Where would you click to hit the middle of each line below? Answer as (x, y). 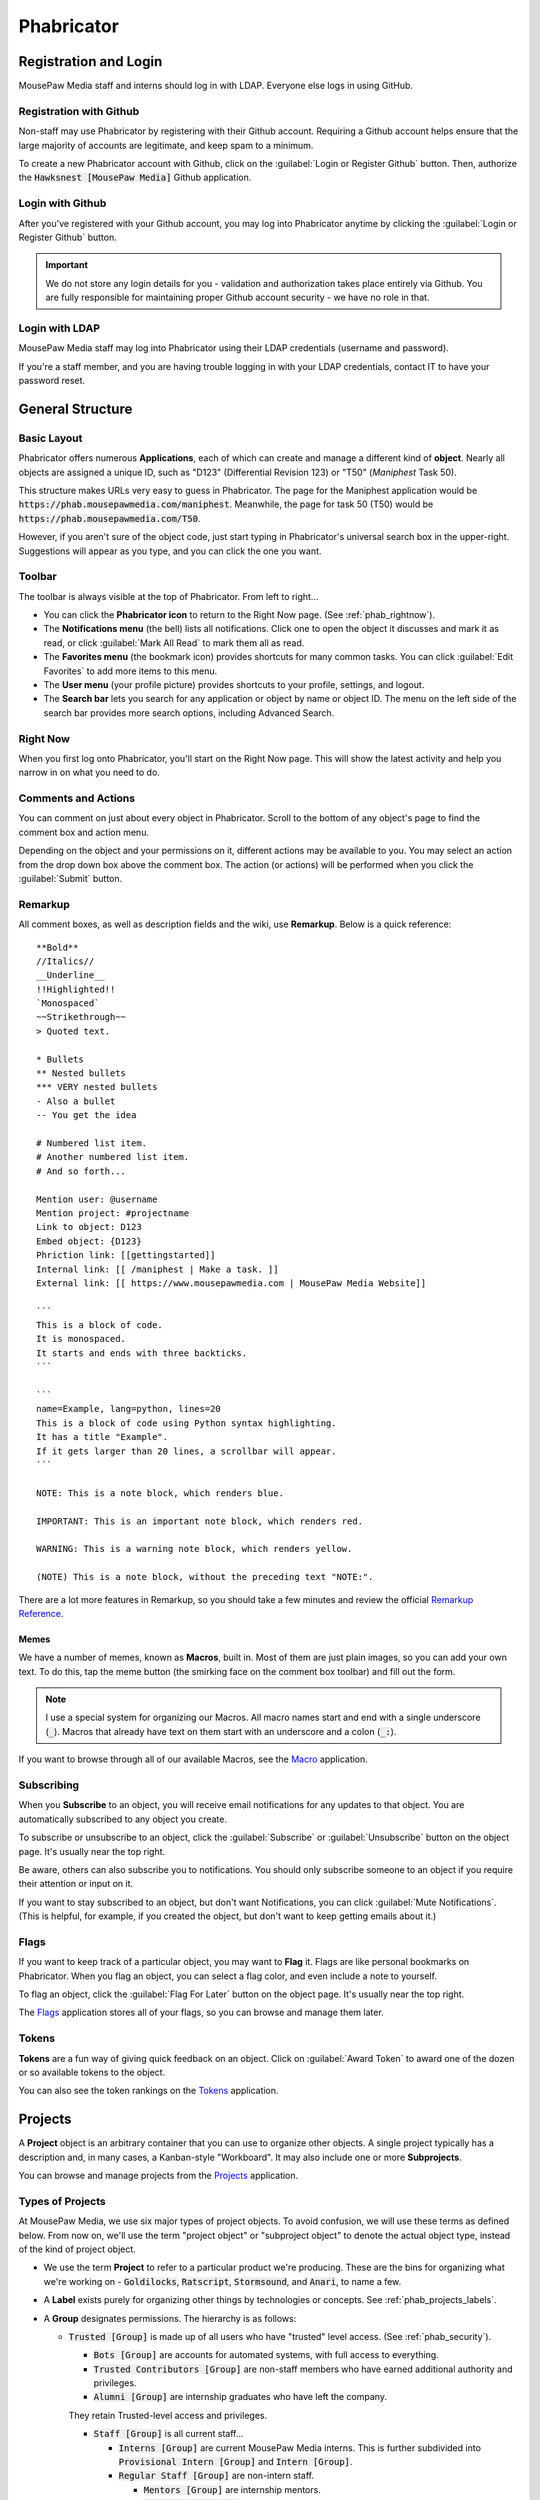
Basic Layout (50, 438)
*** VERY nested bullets (97, 1087)
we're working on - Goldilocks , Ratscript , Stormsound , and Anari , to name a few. (222, 2281)
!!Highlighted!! (76, 989)
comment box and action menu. (84, 832)
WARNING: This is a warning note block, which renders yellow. (194, 1549)
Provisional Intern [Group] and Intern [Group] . (235, 2462)
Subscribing (49, 1785)
